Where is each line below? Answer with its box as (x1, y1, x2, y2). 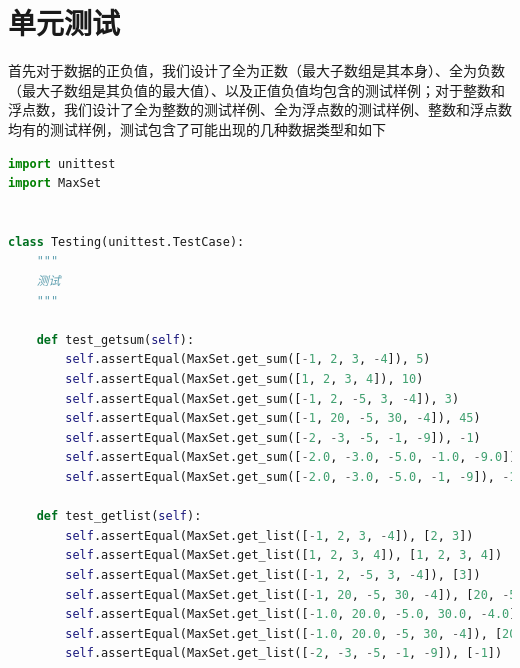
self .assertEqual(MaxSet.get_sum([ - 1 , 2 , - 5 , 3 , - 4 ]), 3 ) (65, 391, 460, 406)
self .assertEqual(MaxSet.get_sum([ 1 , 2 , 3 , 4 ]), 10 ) (65, 372, 424, 387)
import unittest (8, 156, 116, 171)
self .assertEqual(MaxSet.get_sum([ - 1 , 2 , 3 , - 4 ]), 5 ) (65, 352, 431, 367)
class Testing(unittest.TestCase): (8, 234, 245, 249)
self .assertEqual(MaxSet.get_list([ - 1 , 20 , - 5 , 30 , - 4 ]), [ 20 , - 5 (65, 587, 517, 602)
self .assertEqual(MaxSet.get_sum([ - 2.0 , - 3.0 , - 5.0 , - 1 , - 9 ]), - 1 (65, 470, 517, 484)
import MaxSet (8, 176, 102, 191)
